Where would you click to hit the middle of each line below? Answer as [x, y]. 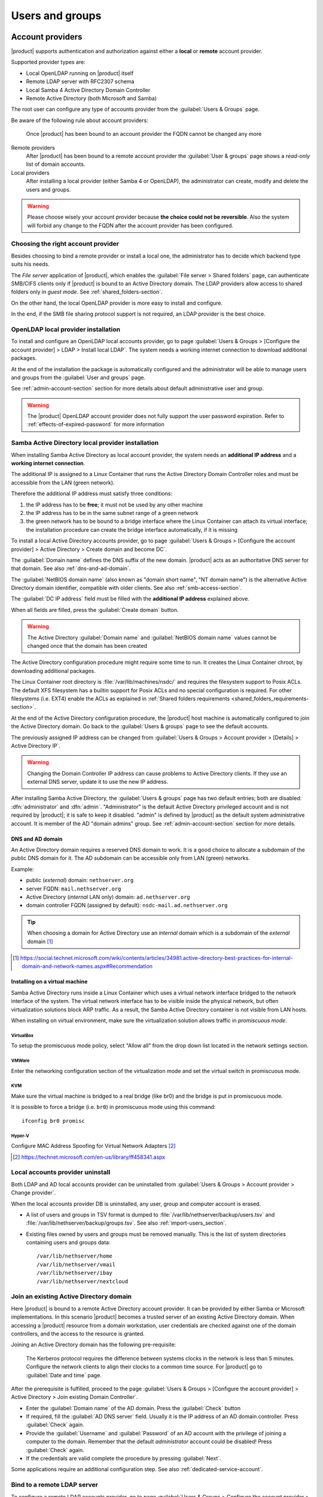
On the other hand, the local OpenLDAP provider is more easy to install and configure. [117, 303]
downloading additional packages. [53, 671]
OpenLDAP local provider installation [66, 329]
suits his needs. [31, 264]
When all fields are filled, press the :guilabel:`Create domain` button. [95, 610]
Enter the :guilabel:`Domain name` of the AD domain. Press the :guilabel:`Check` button [133, 1408]
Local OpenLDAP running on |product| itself [80, 73]
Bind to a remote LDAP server [54, 1485]
